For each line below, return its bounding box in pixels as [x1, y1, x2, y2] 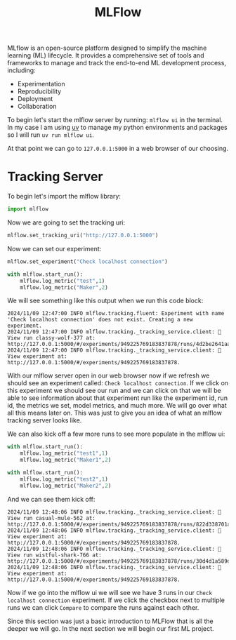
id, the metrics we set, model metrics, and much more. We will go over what [7, 401, 227, 410]
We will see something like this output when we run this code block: [7, 296, 204, 305]
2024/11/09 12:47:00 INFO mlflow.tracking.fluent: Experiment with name [7, 310, 225, 317]
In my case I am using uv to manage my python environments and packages [7, 124, 228, 132]
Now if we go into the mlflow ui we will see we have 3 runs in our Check [7, 588, 213, 596]
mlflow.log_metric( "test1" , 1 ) [20, 450, 109, 457]
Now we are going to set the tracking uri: [7, 218, 126, 227]
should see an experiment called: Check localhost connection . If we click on [7, 379, 229, 387]
